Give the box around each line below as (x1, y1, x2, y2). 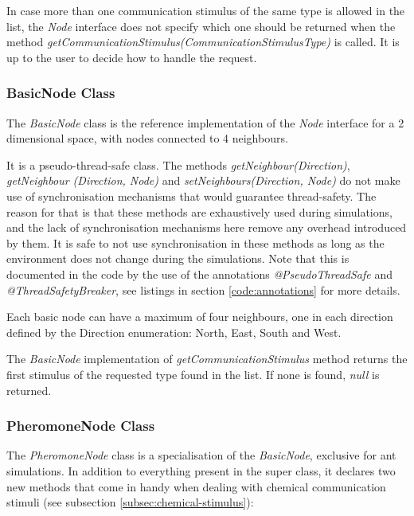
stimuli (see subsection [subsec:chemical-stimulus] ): (6, 494, 254, 510)
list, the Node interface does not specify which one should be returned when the (6, 18, 396, 34)
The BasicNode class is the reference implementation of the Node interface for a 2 (6, 114, 404, 131)
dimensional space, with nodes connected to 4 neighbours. (6, 130, 288, 147)
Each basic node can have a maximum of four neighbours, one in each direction (6, 308, 393, 325)
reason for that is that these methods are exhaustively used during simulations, (6, 203, 393, 220)
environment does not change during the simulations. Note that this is (6, 250, 350, 267)
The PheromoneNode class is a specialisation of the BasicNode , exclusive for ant (6, 447, 396, 463)
